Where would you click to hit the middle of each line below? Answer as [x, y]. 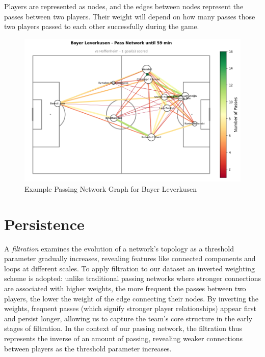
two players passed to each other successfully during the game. [102, 26]
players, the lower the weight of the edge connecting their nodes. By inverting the [131, 298]
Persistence [44, 224]
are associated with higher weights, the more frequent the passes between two [125, 288]
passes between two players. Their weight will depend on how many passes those [130, 16]
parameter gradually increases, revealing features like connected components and [130, 258]
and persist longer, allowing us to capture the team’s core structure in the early [128, 318]
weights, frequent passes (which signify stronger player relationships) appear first [130, 308]
